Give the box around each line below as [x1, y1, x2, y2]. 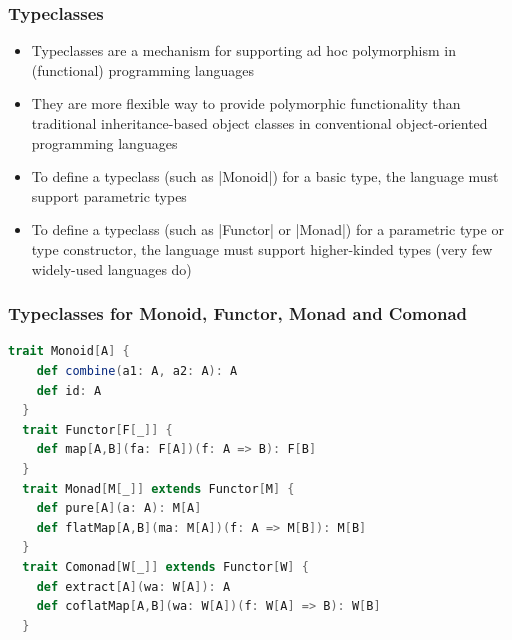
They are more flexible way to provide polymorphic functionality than [31, 93, 461, 114]
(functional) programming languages [31, 59, 255, 80]
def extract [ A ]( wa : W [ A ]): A [36, 579, 231, 594]
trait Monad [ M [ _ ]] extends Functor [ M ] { [22, 481, 295, 496]
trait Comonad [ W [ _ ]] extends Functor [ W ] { [22, 559, 309, 574]
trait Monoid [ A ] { [8, 344, 130, 359]
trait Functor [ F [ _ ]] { [22, 422, 173, 437]
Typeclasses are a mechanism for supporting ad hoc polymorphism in [31, 40, 456, 61]
